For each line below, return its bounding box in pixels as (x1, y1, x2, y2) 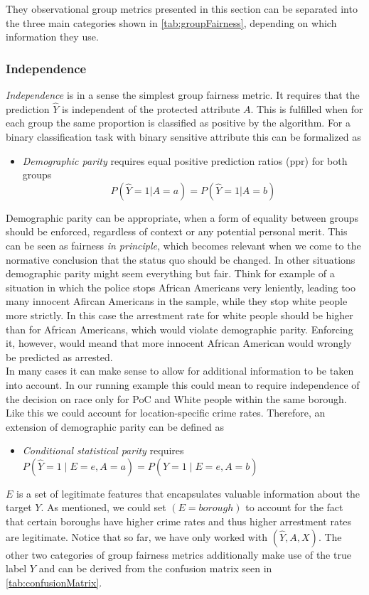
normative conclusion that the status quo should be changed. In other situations (6, 252, 355, 267)
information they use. (6, 29, 99, 44)
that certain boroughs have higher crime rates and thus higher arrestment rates (6, 514, 352, 529)
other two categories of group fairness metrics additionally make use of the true (6, 547, 351, 562)
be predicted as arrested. (6, 349, 113, 364)
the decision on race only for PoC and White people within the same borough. (6, 391, 347, 406)
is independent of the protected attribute (61, 101, 240, 116)
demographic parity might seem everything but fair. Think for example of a (6, 266, 335, 281)
